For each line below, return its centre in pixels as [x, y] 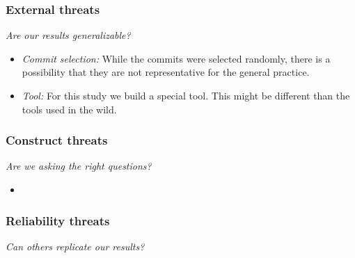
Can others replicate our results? [75, 246]
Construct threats [57, 140]
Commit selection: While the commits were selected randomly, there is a [176, 58]
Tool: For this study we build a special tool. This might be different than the [186, 95]
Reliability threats [58, 220]
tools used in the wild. [69, 109]
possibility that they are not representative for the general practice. [166, 72]
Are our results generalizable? [68, 35]
